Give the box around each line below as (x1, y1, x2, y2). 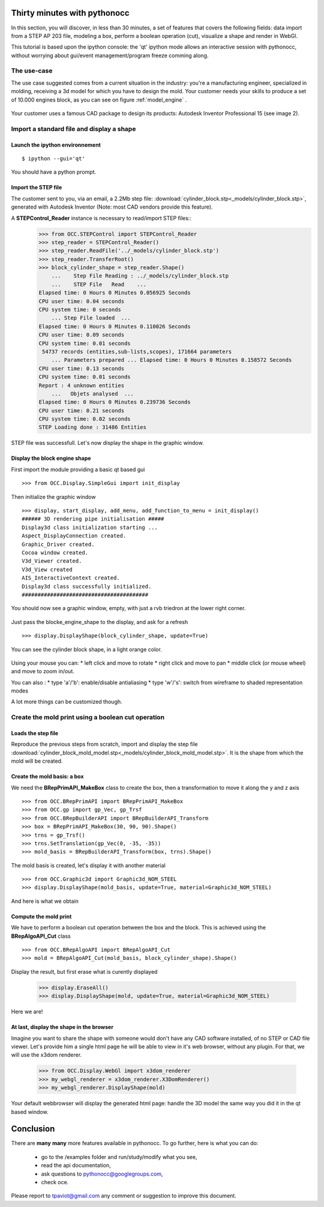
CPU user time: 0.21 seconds (38, 407, 125, 414)
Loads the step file (11, 730, 59, 737)
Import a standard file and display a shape (11, 124, 136, 133)
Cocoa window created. (22, 549, 89, 556)
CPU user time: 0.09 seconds (38, 331, 125, 338)
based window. (11, 1108, 49, 1115)
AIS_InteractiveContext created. (22, 575, 120, 581)
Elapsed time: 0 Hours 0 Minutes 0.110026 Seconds (38, 323, 191, 330)
